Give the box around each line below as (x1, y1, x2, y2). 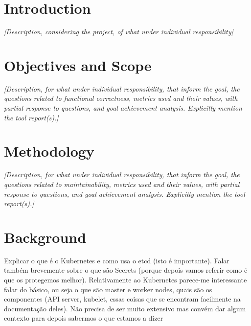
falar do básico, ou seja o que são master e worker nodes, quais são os (4, 284, 212, 294)
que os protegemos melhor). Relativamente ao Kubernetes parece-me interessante (4, 275, 247, 285)
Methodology (4, 141, 94, 161)
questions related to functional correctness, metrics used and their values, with (4, 93, 238, 103)
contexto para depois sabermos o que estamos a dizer (4, 313, 163, 323)
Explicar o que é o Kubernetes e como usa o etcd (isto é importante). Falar (4, 255, 229, 265)
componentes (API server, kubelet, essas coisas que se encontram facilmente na (4, 294, 241, 304)
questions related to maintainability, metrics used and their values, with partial (4, 179, 240, 189)
